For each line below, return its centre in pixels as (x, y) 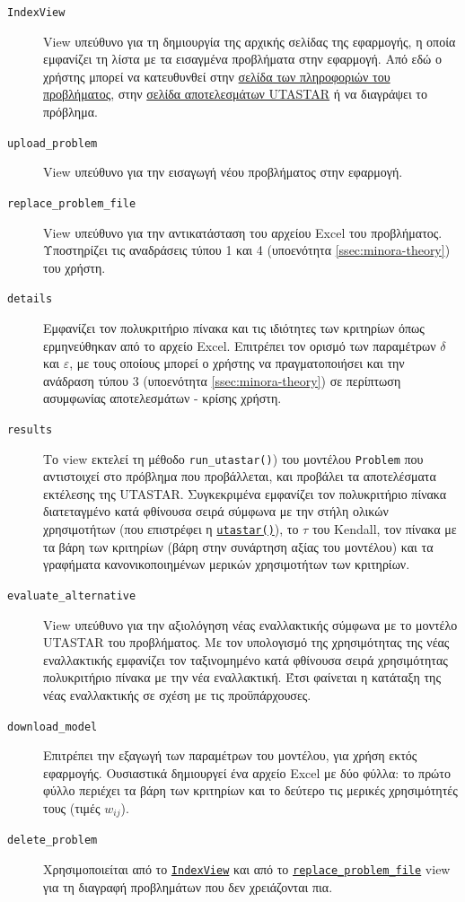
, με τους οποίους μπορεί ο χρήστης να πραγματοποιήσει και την (237, 363)
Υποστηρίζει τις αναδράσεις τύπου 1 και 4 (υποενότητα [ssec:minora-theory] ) (247, 250)
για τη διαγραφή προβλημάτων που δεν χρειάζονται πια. (188, 886)
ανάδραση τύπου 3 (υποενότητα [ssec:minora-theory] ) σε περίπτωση (222, 380)
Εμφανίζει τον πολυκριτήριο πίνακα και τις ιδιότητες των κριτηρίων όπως (234, 327)
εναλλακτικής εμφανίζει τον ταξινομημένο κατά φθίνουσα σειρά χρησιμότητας (246, 659)
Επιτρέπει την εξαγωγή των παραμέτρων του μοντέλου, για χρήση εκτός (230, 755)
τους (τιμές (72, 807)
